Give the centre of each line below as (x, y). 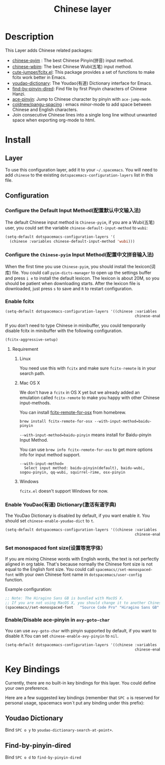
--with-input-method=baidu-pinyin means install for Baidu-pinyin (85, 435)
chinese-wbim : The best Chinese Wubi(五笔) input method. (72, 66)
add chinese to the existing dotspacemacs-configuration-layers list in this (79, 175)
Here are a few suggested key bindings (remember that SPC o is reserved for (82, 697)
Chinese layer (82, 9)
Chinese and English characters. (45, 110)
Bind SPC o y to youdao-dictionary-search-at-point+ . (59, 730)
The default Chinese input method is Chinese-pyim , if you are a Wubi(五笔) (80, 222)
